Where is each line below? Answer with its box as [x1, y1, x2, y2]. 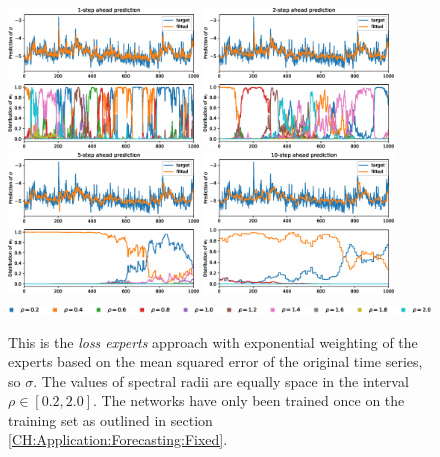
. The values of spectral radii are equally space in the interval [33, 370, 409, 391]
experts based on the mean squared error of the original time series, [8, 351, 423, 372]
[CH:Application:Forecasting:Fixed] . [8, 429, 228, 450]
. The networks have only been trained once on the [93, 390, 405, 411]
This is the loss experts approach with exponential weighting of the [8, 331, 418, 352]
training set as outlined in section [8, 409, 213, 430]
